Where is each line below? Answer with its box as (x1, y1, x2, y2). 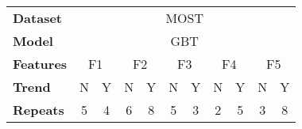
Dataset (13, 9, 63, 27)
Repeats (13, 101, 64, 119)
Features (13, 55, 68, 73)
